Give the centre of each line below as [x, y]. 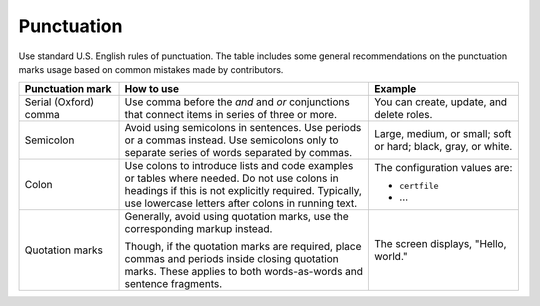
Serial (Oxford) [59, 102]
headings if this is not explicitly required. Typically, [243, 191]
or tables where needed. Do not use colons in [231, 178]
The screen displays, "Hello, [440, 244]
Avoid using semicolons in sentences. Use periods [243, 128]
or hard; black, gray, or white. [443, 147]
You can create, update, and [441, 102]
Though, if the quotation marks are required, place [243, 247]
